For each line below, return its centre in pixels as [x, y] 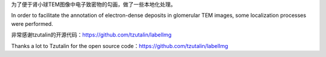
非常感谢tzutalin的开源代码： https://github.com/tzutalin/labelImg [91, 35]
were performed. [32, 23]
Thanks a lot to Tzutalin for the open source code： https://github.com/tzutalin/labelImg [120, 46]
